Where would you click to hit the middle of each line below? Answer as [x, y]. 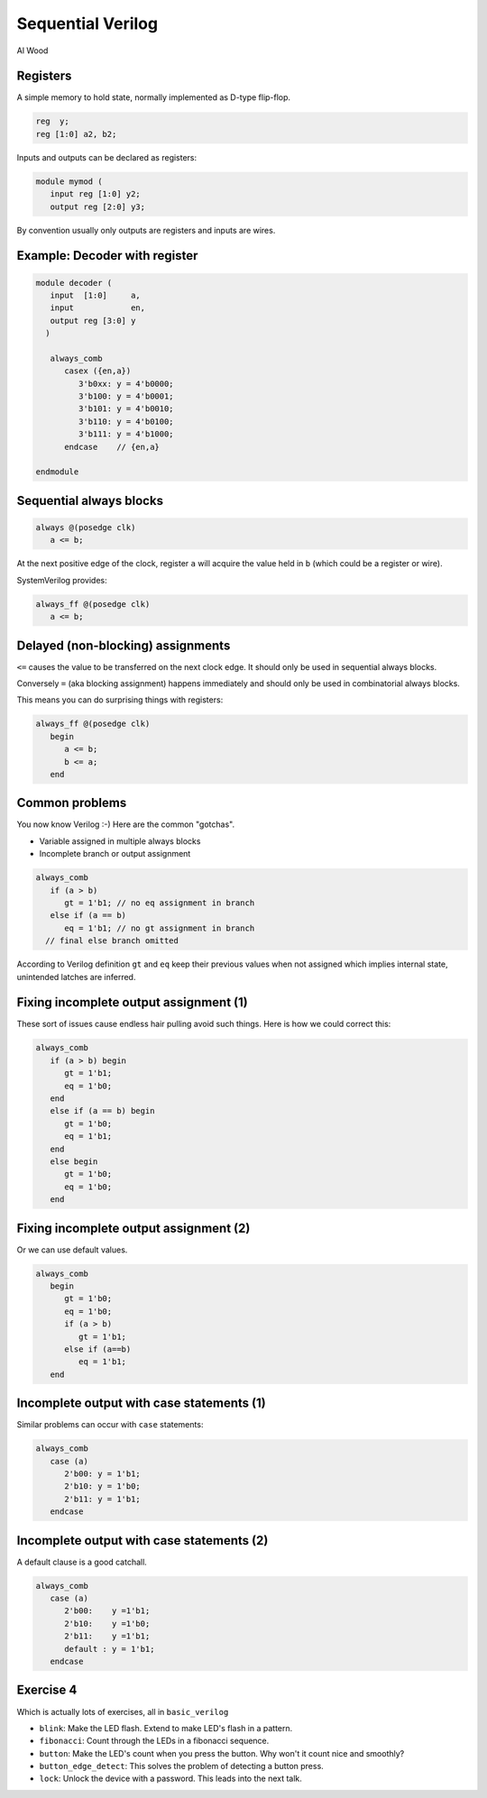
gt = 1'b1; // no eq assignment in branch [160, 903]
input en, [98, 308]
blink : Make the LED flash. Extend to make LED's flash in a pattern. [166, 1728]
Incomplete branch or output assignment [115, 854]
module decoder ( [74, 283]
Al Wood [32, 50]
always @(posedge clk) [86, 528]
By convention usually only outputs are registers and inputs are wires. [146, 230]
